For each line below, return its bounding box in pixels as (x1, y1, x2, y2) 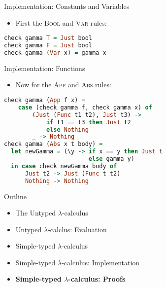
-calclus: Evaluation (48, 224, 107, 234)
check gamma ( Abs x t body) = (4, 141, 103, 148)
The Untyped (15, 208, 56, 218)
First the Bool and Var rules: (15, 17, 107, 28)
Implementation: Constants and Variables (4, 1, 130, 11)
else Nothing (46, 126, 89, 133)
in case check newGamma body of (11, 162, 117, 170)
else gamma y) (88, 155, 134, 162)
